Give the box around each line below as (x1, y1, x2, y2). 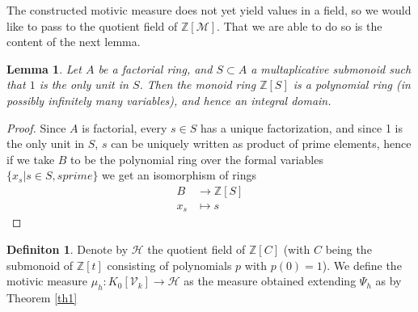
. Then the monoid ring (139, 76, 256, 93)
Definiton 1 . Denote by (6, 241, 129, 258)
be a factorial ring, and (98, 60, 213, 77)
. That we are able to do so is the (217, 17, 382, 34)
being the (325, 241, 372, 258)
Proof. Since (6, 119, 66, 136)
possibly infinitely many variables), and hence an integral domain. (6, 91, 331, 108)
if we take (6, 150, 55, 167)
